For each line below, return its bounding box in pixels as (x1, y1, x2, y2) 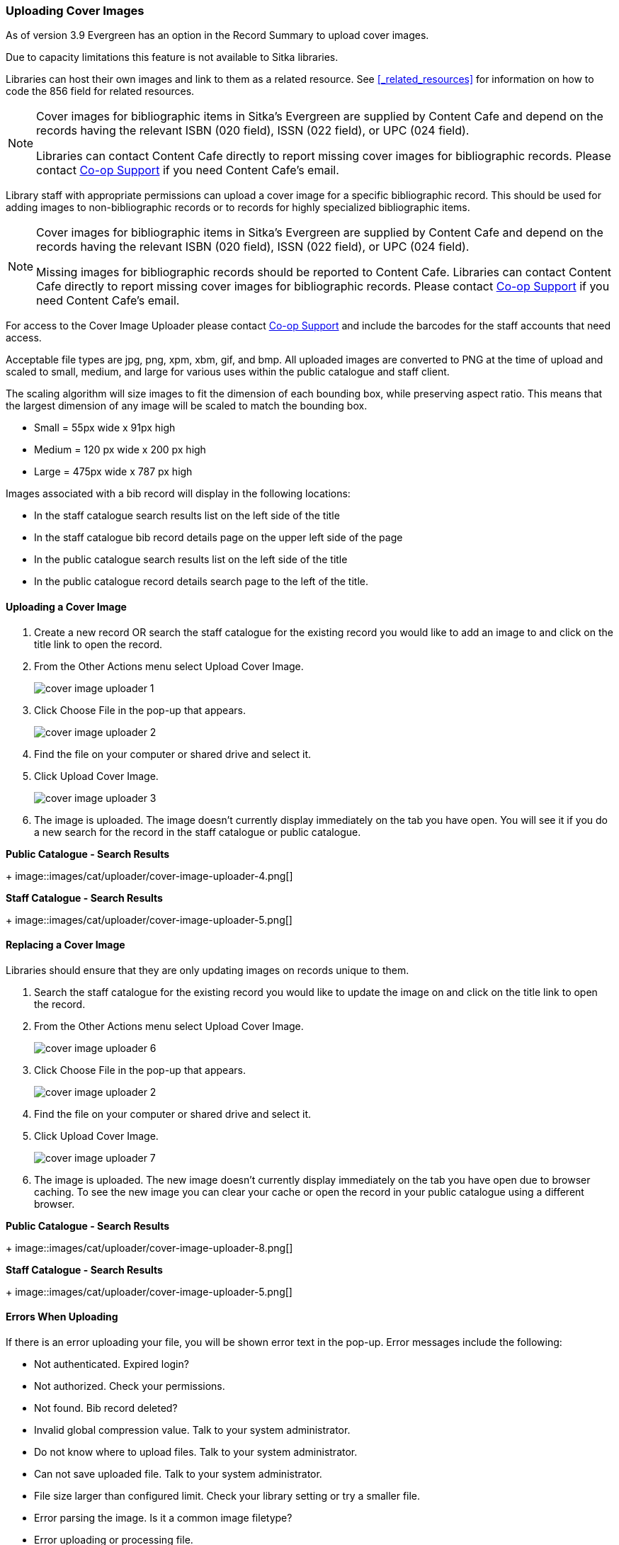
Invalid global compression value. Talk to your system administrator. (34, 1424, 351, 1437)
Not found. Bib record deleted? (34, 1402, 178, 1415)
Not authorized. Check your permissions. (34, 1380, 225, 1393)
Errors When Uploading (6, 1311, 118, 1323)
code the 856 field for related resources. (6, 85, 195, 98)
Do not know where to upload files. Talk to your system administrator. (34, 1446, 358, 1459)
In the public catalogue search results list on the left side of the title (34, 553, 348, 566)
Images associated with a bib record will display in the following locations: (6, 487, 351, 500)
